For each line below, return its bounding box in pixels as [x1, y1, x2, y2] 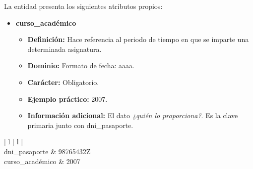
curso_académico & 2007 [4, 156, 80, 166]
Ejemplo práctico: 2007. [27, 93, 108, 104]
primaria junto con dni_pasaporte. [27, 120, 133, 130]
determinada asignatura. [27, 43, 102, 54]
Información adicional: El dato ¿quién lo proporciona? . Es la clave [27, 110, 238, 121]
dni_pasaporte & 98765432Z [4, 146, 91, 156]
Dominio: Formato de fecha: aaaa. [27, 60, 134, 71]
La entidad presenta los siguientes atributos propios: [4, 1, 163, 11]
